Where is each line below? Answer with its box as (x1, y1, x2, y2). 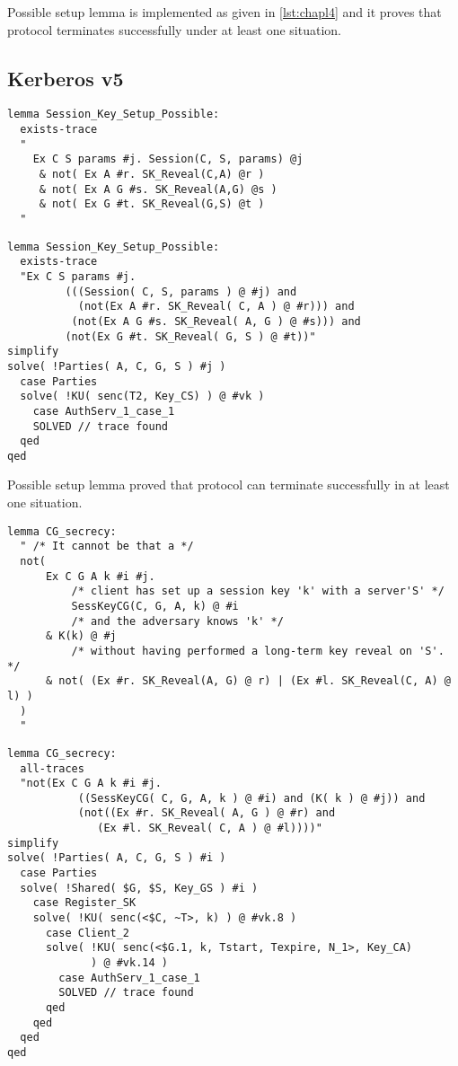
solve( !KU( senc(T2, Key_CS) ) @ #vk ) (20, 390, 265, 403)
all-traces (20, 762, 84, 775)
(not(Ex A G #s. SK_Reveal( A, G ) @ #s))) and (71, 314, 361, 328)
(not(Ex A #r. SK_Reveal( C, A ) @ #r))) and (77, 300, 355, 313)
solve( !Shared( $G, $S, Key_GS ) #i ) (20, 881, 259, 894)
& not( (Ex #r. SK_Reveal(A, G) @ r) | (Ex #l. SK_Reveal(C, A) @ (45, 674, 451, 688)
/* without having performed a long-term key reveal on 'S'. (71, 644, 445, 657)
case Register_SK (32, 896, 137, 910)
